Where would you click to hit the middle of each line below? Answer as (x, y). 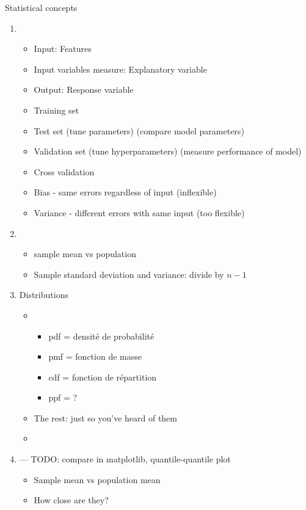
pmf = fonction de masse (95, 356)
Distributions (44, 295)
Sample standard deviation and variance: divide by (129, 274)
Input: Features (63, 49)
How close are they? (71, 500)
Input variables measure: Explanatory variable (120, 69)
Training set (56, 110)
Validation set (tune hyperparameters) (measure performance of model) (168, 151)
